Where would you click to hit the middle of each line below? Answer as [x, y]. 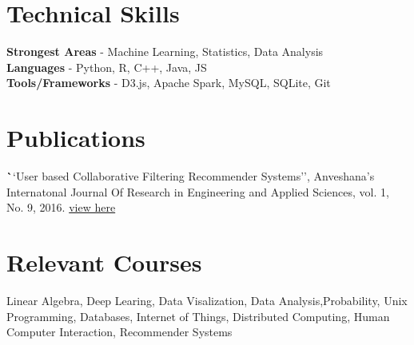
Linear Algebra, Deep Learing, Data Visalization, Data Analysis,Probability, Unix [207, 300]
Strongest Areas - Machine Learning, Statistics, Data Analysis [165, 52]
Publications [76, 138]
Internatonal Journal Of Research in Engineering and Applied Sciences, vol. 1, [198, 191]
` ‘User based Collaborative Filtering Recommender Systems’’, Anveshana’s [191, 176]
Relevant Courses [104, 262]
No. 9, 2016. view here [61, 207]
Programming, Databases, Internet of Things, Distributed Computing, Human [198, 316]
